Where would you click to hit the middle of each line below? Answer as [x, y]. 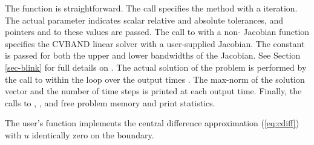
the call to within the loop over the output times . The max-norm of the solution [155, 79]
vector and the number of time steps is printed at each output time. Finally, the [153, 91]
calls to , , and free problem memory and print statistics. [110, 102]
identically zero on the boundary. [93, 134]
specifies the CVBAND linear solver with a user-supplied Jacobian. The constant [155, 43]
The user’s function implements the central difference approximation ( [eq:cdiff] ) [152, 123]
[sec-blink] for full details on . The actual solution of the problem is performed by [156, 67]
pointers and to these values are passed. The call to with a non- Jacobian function [157, 32]
